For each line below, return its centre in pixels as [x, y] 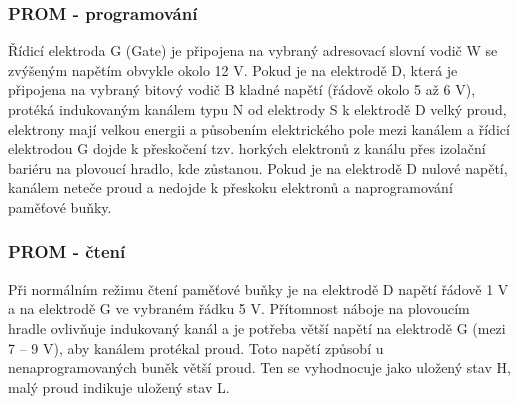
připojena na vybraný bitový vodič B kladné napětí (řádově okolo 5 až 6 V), [242, 89]
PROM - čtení [67, 251]
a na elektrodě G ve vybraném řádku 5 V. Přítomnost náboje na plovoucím [239, 308]
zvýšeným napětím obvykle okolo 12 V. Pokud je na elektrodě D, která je [233, 69]
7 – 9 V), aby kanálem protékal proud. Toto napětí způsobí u [196, 347]
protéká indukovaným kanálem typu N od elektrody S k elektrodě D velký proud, [257, 109]
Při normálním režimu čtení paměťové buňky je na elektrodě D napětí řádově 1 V [258, 288]
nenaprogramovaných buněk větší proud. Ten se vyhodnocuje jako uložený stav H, [259, 367]
